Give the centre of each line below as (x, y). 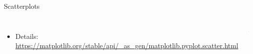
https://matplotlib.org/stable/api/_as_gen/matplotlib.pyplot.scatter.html (127, 45)
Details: (27, 36)
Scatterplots (22, 6)
